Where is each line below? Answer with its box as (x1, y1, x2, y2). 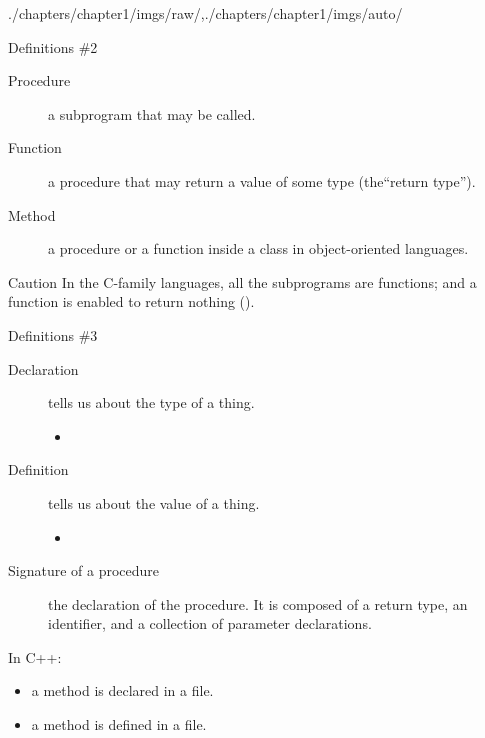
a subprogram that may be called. (48, 103, 256, 124)
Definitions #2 (8, 36, 98, 57)
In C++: (8, 646, 62, 667)
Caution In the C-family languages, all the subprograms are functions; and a (8, 271, 477, 292)
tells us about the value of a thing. (48, 492, 260, 513)
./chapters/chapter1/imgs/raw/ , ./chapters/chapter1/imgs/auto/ (8, 3, 403, 23)
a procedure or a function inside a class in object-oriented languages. (48, 238, 469, 259)
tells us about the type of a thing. (48, 392, 255, 413)
